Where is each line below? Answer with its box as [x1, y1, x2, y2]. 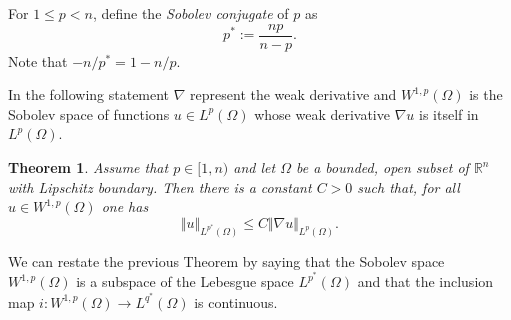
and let [233, 157, 276, 178]
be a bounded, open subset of [296, 157, 469, 178]
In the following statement [8, 84, 170, 105]
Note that [8, 50, 68, 71]
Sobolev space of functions [8, 103, 170, 124]
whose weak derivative [254, 103, 390, 124]
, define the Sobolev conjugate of [92, 3, 289, 23]
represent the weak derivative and [190, 84, 397, 105]
